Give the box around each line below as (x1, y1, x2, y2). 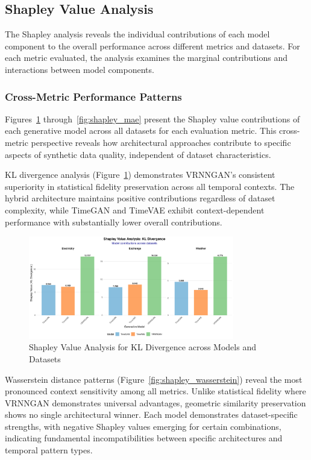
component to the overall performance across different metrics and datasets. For (5, 39, 300, 52)
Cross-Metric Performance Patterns (5, 89, 182, 104)
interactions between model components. (5, 63, 154, 75)
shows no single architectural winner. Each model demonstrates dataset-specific (5, 408, 298, 421)
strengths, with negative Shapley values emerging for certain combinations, (5, 420, 281, 432)
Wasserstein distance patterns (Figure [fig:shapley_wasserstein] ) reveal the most (5, 373, 303, 385)
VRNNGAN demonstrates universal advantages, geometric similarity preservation (5, 396, 306, 409)
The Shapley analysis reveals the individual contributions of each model (5, 28, 270, 40)
